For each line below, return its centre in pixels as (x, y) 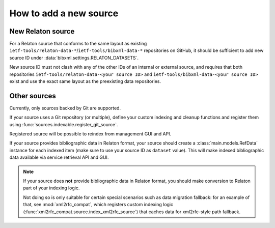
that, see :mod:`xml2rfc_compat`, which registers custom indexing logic (98, 205)
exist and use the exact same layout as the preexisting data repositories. (85, 81)
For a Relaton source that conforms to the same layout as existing (78, 44)
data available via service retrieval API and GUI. (59, 157)
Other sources (33, 96)
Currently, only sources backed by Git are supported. (65, 108)
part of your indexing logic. (51, 188)
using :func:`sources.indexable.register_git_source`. (64, 124)
